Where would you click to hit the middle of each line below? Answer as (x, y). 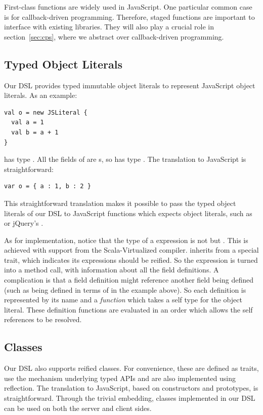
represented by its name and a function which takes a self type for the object (123, 300)
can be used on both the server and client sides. (78, 408)
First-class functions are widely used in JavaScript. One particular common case (128, 7)
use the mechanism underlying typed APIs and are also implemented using (120, 378)
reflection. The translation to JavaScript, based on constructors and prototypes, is (131, 388)
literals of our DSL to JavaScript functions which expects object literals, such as (128, 213)
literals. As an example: (41, 95)
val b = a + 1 (35, 132)
